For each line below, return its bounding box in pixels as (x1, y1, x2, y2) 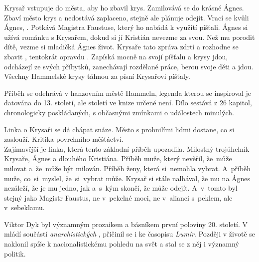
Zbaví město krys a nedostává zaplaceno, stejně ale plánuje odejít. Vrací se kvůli (4, 12, 249, 22)
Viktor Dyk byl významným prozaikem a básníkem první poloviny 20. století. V (4, 219, 248, 229)
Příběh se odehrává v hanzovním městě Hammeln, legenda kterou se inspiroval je (4, 87, 252, 98)
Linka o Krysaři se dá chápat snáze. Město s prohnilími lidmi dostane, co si (4, 124, 235, 134)
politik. (4, 248, 26, 259)
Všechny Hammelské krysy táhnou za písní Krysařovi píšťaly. (4, 71, 190, 81)
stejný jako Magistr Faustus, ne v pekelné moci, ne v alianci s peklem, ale (4, 192, 233, 203)
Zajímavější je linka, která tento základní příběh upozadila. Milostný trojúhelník (4, 143, 250, 154)
